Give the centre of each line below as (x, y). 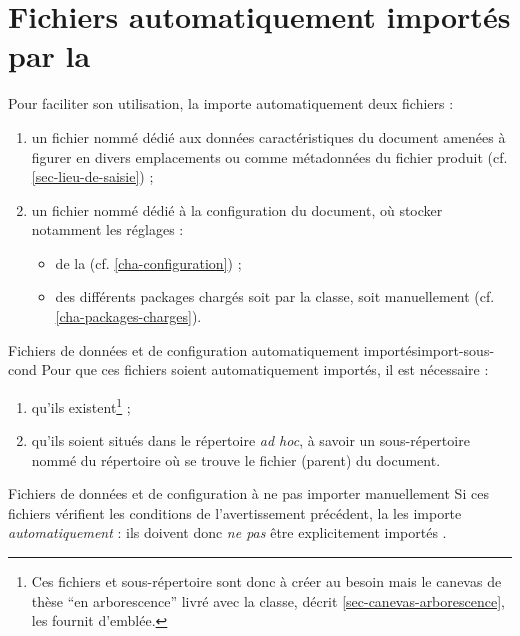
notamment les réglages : (107, 229)
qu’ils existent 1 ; (81, 405)
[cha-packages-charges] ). (128, 316)
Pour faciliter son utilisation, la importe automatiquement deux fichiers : (231, 103)
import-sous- (456, 349)
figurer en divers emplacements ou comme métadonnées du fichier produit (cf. (269, 156)
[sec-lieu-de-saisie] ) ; (92, 176)
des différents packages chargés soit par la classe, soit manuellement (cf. (275, 296)
